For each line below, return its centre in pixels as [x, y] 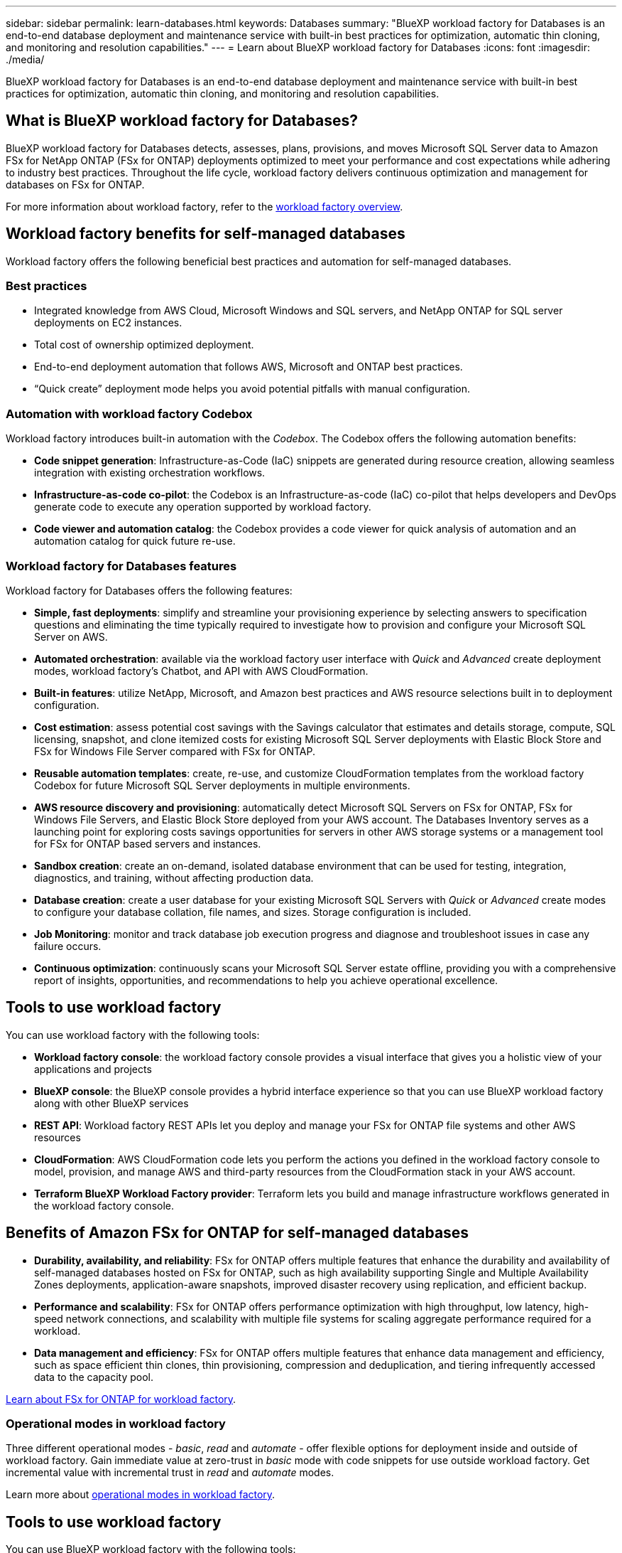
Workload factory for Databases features [121, 566]
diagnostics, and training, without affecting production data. [174, 877]
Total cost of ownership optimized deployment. [144, 345]
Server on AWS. [71, 636]
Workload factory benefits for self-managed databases [206, 234]
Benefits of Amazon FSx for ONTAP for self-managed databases [238, 1233]
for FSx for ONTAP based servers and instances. [148, 843]
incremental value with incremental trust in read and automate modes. [170, 1473]
